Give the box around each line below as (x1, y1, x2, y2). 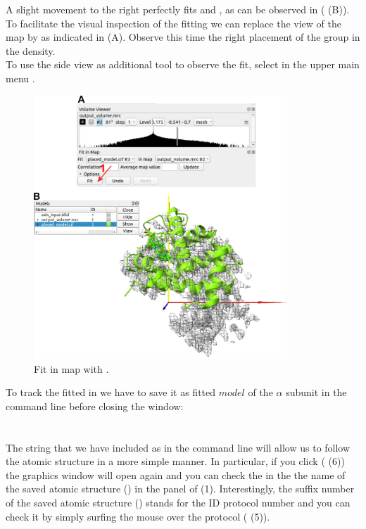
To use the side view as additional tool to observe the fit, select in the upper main (6, 57, 360, 72)
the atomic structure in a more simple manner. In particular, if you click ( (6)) (6, 454, 345, 469)
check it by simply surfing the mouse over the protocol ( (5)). (6, 509, 270, 523)
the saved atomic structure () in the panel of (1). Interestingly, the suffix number (6, 481, 355, 496)
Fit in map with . (34, 361, 109, 376)
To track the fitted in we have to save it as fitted (6, 385, 216, 400)
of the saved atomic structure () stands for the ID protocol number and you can (6, 495, 351, 509)
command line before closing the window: (6, 398, 184, 413)
